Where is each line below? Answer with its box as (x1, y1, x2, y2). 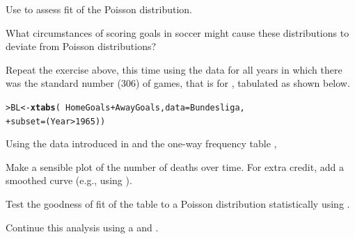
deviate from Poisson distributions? (6, 39, 157, 53)
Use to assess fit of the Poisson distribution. (6, 2, 193, 16)
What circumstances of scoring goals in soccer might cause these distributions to (6, 25, 349, 40)
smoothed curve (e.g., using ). (6, 173, 132, 188)
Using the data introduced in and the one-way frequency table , (6, 136, 277, 151)
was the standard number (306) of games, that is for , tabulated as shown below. (6, 76, 350, 90)
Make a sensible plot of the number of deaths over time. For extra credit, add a (6, 159, 344, 174)
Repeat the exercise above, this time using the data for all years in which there (6, 62, 342, 76)
